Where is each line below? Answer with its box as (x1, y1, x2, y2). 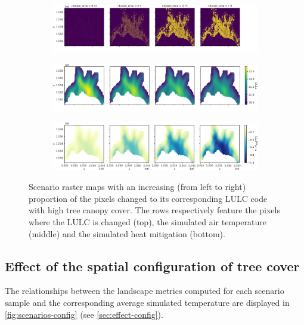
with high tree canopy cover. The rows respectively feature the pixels (29, 204, 280, 216)
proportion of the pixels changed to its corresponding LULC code (29, 192, 268, 204)
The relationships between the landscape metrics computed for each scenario (5, 284, 284, 297)
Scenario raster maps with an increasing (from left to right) (29, 180, 246, 193)
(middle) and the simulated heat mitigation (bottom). (29, 227, 225, 240)
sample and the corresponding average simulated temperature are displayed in (5, 296, 290, 309)
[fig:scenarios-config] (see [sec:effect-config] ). (5, 308, 163, 320)
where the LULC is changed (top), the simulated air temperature (29, 216, 266, 228)
